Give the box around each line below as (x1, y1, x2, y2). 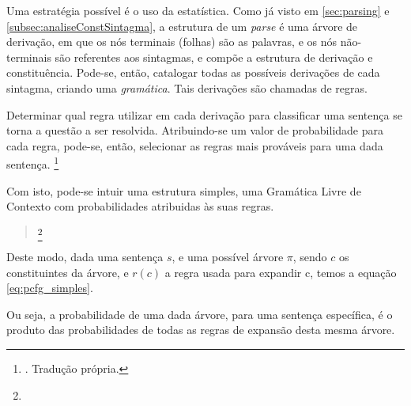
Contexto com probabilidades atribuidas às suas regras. (6, 198, 274, 214)
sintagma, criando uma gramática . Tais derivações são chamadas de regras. (6, 79, 368, 96)
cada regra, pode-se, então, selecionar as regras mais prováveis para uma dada (6, 137, 383, 154)
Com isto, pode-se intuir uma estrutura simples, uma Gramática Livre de (6, 182, 361, 199)
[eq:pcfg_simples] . (6, 279, 93, 296)
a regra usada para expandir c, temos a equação (164, 264, 397, 280)
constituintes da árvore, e (6, 264, 129, 280)
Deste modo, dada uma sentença (6, 249, 164, 265)
